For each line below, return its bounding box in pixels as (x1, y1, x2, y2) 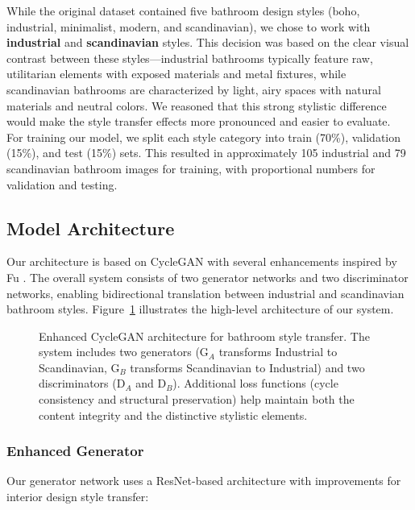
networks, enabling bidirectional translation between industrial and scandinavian (6, 284, 405, 301)
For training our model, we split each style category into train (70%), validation (6, 128, 401, 145)
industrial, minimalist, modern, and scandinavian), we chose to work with (6, 18, 371, 35)
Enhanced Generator (6, 441, 144, 461)
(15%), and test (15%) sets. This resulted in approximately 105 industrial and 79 (6, 144, 406, 161)
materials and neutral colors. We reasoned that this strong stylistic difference (6, 97, 387, 114)
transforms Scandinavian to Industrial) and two (130, 359, 365, 375)
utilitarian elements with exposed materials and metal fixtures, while (6, 65, 347, 82)
